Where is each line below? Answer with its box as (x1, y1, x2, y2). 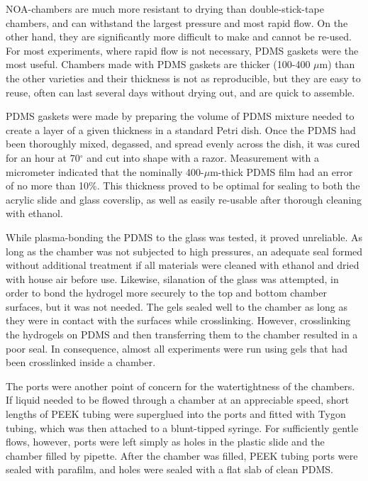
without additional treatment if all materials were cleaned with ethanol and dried (6, 258, 359, 272)
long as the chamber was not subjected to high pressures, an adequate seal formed (6, 243, 363, 258)
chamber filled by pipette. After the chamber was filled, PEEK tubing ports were (6, 448, 358, 463)
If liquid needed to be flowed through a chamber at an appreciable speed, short (6, 392, 350, 407)
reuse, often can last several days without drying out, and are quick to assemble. (6, 84, 355, 99)
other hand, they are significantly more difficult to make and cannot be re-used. (6, 29, 352, 44)
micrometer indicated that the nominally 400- (6, 164, 204, 179)
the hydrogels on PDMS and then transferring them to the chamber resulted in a (6, 327, 358, 342)
